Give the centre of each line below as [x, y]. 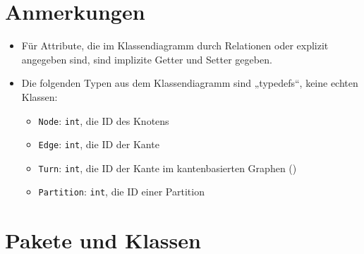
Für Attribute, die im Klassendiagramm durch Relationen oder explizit [175, 46]
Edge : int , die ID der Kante [99, 144]
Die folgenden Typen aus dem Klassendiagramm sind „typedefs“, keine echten [190, 83]
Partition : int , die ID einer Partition [121, 192]
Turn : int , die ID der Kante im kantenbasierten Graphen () [168, 168]
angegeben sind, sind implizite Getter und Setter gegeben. [147, 59]
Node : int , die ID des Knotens [104, 120]
